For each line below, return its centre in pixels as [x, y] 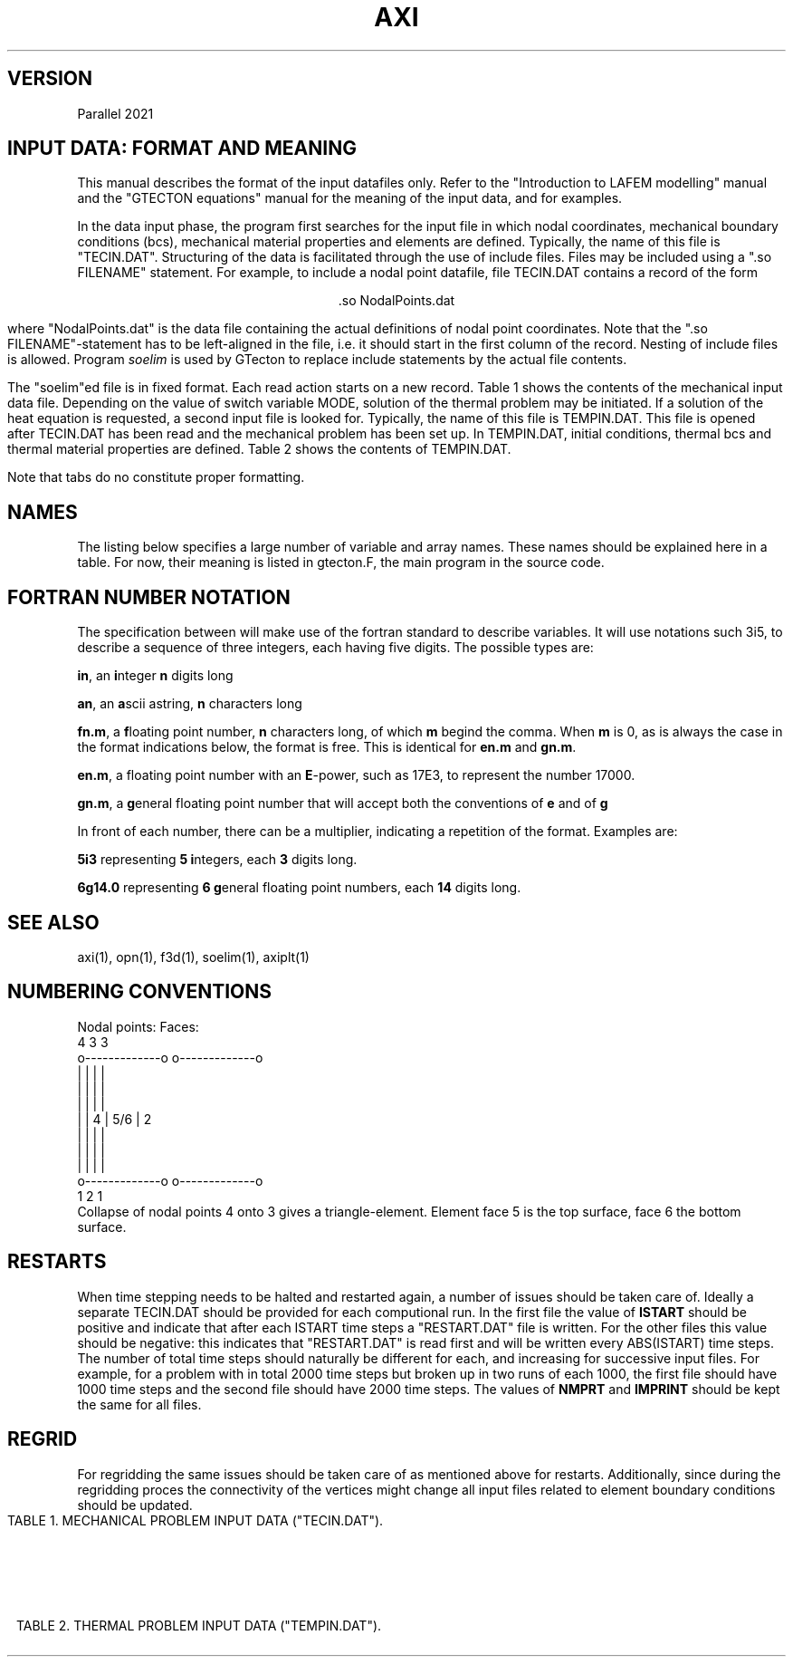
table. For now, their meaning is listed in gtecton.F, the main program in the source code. [341, 563]
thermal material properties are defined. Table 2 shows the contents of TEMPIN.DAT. [259, 449]
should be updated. [135, 1505]
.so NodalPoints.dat [396, 301]
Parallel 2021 [115, 113]
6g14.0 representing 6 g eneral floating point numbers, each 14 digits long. [299, 888]
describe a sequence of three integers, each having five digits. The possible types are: [335, 648]
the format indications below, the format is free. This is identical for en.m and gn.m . [327, 747]
